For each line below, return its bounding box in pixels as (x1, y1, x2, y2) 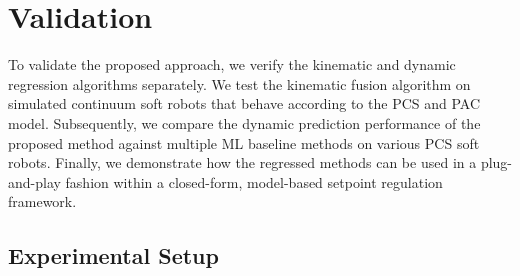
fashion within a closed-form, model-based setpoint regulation (65, 171, 443, 192)
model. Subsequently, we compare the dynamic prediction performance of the (8, 112, 481, 133)
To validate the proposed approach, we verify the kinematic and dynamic (8, 54, 456, 75)
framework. (8, 191, 77, 212)
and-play (8, 171, 61, 192)
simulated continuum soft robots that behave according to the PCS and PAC (8, 93, 481, 114)
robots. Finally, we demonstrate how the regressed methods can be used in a (8, 152, 477, 173)
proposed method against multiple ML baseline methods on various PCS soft (8, 132, 480, 153)
